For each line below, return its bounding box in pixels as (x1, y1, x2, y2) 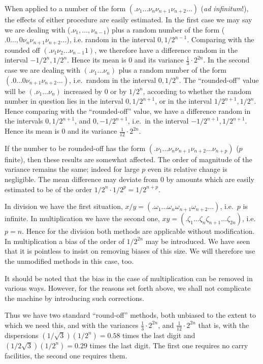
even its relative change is (147, 164, 227, 174)
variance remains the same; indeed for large (5, 164, 140, 174)
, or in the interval (155, 96, 212, 106)
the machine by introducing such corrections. (5, 292, 144, 303)
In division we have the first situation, (5, 201, 123, 211)
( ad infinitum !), (201, 3, 249, 13)
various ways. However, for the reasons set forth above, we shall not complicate (5, 283, 251, 293)
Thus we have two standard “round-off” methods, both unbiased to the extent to (5, 310, 256, 320)
